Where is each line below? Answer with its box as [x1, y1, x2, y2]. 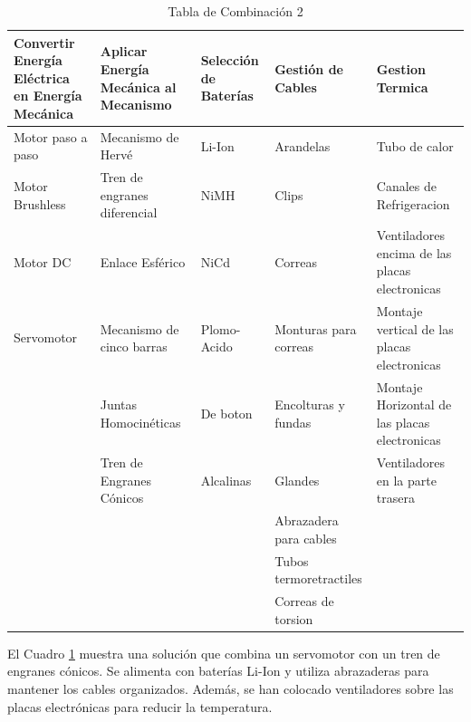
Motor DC [14, 252, 72, 271]
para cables [274, 528, 337, 547]
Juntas [100, 395, 138, 414]
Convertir [14, 33, 75, 52]
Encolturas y [274, 395, 345, 414]
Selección [200, 51, 259, 70]
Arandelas [274, 136, 331, 155]
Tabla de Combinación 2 [168, 2, 303, 20]
